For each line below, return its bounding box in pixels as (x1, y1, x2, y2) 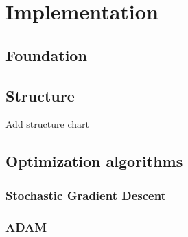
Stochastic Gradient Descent (5, 186, 166, 203)
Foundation (5, 44, 87, 65)
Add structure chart (5, 117, 89, 131)
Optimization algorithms (5, 150, 183, 172)
